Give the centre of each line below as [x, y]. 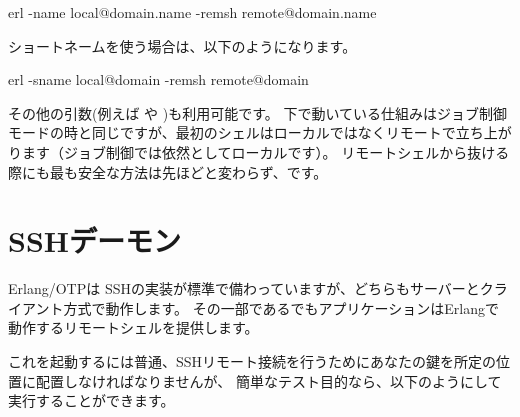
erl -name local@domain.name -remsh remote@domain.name [192, 12]
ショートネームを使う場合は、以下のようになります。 [182, 45]
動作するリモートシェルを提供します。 [133, 327]
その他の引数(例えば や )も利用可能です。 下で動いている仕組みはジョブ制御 [258, 112]
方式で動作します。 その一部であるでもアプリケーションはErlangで [281, 307]
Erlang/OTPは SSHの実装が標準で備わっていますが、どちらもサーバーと [244, 288]
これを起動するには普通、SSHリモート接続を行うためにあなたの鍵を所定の [252, 361]
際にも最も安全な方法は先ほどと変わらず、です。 [168, 171]
